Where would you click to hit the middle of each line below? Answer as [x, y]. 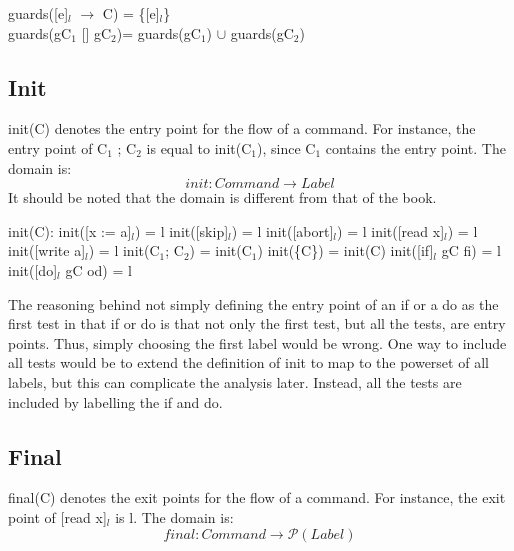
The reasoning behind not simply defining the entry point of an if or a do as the [253, 303]
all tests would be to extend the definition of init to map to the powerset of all [248, 362]
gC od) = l [98, 269]
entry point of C [58, 147]
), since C [286, 147]
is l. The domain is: [174, 516]
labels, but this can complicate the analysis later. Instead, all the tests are [235, 381]
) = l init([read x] [391, 230]
